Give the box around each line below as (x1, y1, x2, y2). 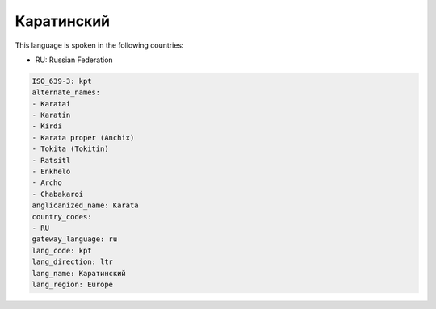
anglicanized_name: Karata (31, 201, 139, 210)
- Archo (31, 178, 62, 187)
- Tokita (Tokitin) (31, 144, 109, 153)
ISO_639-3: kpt (31, 77, 92, 86)
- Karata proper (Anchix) (31, 133, 135, 142)
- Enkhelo (31, 167, 71, 177)
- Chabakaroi (31, 190, 84, 198)
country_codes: (31, 212, 92, 221)
